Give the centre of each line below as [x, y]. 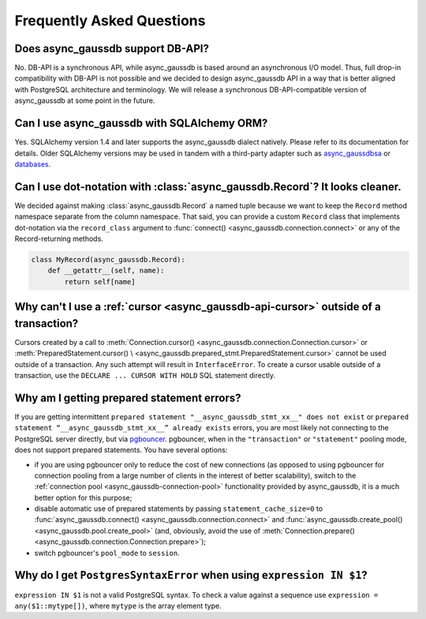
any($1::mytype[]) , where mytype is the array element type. [118, 606]
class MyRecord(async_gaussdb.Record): [108, 259]
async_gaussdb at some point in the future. [85, 101]
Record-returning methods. [59, 238]
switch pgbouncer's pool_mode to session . [107, 553]
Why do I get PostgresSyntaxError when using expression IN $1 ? [191, 575]
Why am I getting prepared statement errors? [128, 398]
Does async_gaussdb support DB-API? [112, 49]
